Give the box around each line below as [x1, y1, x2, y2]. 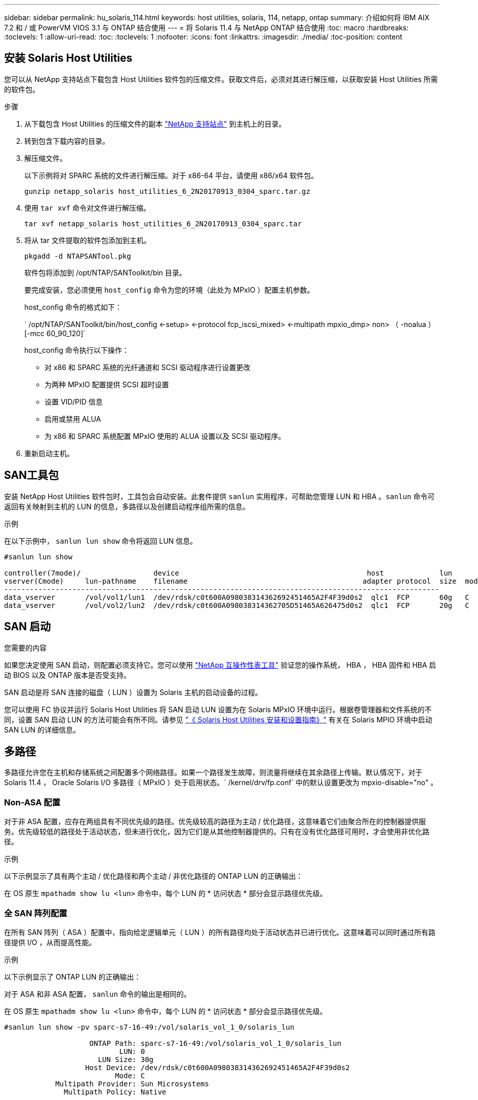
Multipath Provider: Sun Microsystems [55, 1079, 209, 1088]
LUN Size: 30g [98, 1055, 154, 1064]
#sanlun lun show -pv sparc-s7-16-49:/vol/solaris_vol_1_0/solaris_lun [4, 1023, 295, 1031]
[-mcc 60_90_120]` [24, 329, 86, 338]
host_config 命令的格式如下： [24, 302, 122, 311]
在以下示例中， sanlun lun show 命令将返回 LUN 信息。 [4, 536, 197, 545]
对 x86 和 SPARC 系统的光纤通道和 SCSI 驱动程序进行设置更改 [45, 362, 251, 372]
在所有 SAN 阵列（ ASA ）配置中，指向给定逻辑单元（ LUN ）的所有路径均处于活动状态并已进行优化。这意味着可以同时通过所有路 [4, 927, 435, 936]
